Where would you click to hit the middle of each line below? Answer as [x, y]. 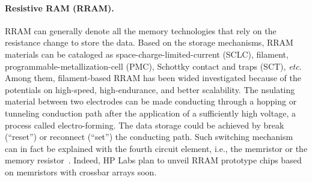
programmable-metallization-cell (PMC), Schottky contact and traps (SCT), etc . [153, 66]
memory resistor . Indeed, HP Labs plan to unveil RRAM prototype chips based [153, 160]
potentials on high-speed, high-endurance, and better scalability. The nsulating [150, 89]
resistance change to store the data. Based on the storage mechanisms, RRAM [149, 42]
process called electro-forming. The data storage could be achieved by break [145, 125]
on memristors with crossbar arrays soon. [81, 171]
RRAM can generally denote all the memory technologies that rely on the [141, 30]
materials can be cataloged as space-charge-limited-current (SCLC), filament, [147, 54]
